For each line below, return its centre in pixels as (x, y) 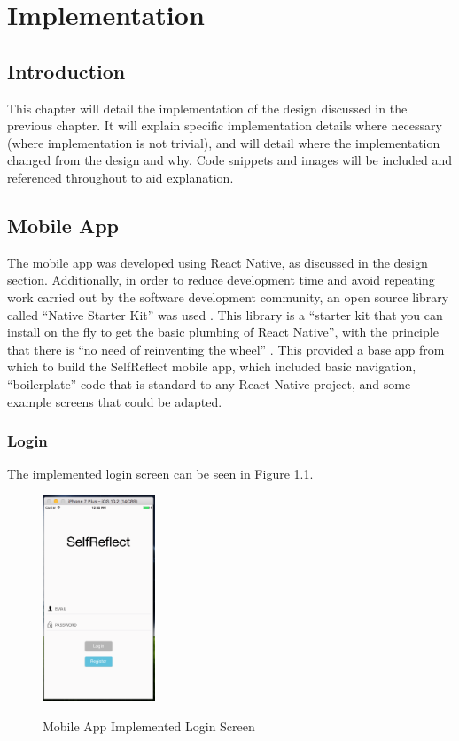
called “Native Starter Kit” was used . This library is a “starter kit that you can (225, 314)
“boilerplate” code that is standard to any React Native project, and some (209, 383)
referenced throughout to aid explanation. (121, 177)
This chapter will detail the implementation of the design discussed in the (207, 108)
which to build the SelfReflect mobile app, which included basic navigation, (212, 367)
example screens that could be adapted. (115, 401)
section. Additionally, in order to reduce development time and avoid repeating (221, 280)
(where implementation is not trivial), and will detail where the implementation (224, 142)
